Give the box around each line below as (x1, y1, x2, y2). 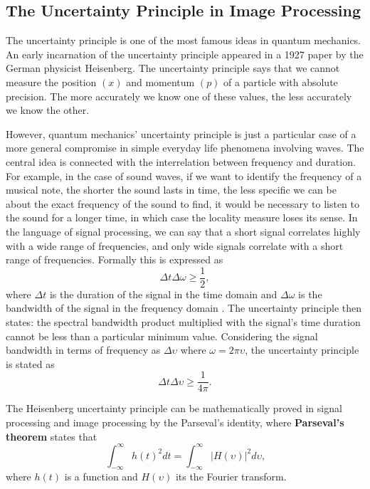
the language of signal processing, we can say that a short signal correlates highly (6, 224, 361, 238)
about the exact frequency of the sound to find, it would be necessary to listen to (6, 196, 359, 211)
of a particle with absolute (223, 74, 338, 89)
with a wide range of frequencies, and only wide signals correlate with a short (6, 238, 344, 253)
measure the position (6, 74, 97, 89)
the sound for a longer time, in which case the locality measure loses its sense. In (6, 210, 358, 225)
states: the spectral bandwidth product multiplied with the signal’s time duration (6, 314, 361, 329)
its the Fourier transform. (175, 469, 287, 484)
